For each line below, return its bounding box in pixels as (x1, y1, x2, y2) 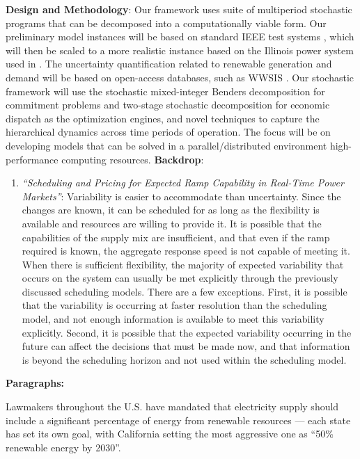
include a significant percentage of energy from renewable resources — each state (6, 412, 351, 427)
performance (6, 152, 58, 166)
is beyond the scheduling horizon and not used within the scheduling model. (22, 352, 347, 367)
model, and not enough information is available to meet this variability (22, 312, 324, 326)
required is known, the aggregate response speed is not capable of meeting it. (22, 243, 350, 258)
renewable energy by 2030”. (6, 440, 121, 454)
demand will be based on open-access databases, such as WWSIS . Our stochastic (6, 70, 354, 84)
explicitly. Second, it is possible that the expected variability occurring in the (22, 325, 352, 339)
